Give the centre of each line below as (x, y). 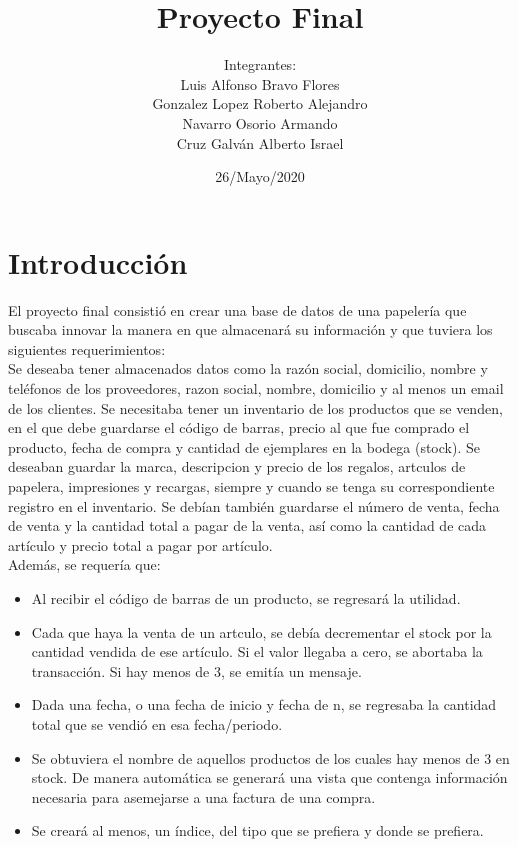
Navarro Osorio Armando (260, 122)
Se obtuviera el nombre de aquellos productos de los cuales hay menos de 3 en (270, 757)
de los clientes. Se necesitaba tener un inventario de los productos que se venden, (255, 407)
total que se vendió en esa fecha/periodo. (157, 723)
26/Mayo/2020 (260, 176)
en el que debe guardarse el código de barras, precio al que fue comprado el (239, 427)
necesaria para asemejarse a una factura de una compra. (203, 796)
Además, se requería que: (84, 564)
